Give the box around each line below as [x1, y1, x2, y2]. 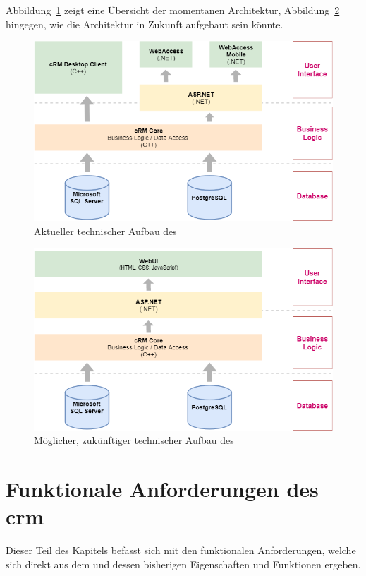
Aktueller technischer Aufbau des [34, 223, 177, 238]
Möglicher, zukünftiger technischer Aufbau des [34, 433, 234, 448]
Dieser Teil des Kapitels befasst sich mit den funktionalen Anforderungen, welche [6, 543, 356, 558]
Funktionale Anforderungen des [6, 474, 319, 503]
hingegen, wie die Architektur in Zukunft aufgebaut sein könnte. [6, 16, 283, 31]
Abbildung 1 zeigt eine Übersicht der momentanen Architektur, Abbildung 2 [6, 3, 340, 17]
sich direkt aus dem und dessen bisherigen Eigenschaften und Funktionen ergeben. [6, 556, 361, 571]
